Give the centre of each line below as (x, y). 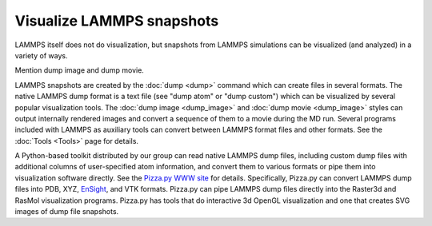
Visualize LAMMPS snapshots (117, 21)
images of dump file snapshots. (67, 212)
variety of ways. (41, 55)
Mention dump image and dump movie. (79, 70)
